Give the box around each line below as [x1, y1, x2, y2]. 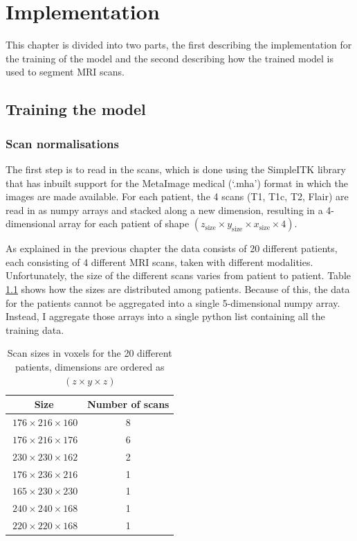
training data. [6, 322, 64, 337]
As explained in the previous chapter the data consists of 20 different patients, [6, 241, 338, 256]
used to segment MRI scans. [6, 64, 125, 79]
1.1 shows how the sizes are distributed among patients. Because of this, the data [6, 282, 350, 296]
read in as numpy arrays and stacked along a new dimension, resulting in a [6, 202, 323, 217]
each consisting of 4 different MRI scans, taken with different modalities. [6, 254, 313, 269]
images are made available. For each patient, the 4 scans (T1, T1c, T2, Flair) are [6, 189, 349, 204]
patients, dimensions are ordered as [15, 360, 165, 374]
